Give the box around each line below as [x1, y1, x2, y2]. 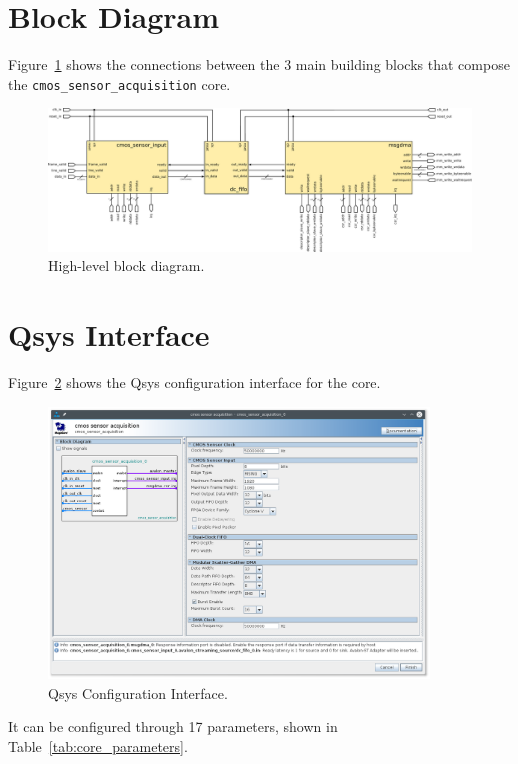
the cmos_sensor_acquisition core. [8, 73, 231, 94]
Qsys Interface [8, 314, 210, 355]
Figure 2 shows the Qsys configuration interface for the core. [8, 371, 381, 392]
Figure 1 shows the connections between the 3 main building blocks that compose [8, 54, 510, 75]
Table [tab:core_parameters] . [8, 735, 188, 756]
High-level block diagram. [48, 255, 205, 276]
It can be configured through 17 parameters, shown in [8, 716, 338, 737]
